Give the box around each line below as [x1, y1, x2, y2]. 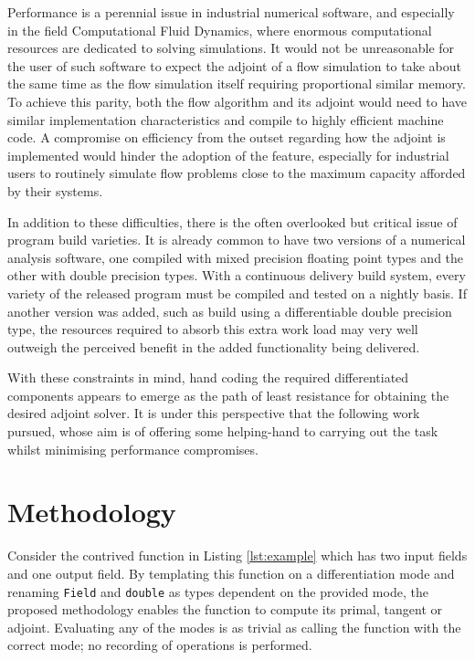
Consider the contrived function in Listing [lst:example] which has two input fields [7, 546, 468, 565]
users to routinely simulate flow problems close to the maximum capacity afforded [7, 163, 466, 183]
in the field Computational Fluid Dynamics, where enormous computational [7, 20, 432, 39]
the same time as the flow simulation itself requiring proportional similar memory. [7, 74, 466, 93]
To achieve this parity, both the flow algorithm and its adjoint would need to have [7, 91, 468, 110]
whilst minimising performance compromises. [7, 439, 259, 458]
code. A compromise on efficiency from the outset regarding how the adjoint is [7, 128, 446, 147]
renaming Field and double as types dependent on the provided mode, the [7, 581, 428, 601]
